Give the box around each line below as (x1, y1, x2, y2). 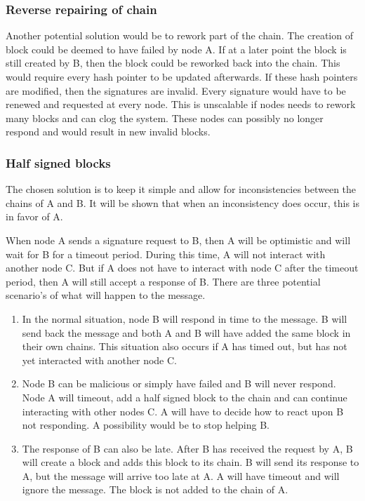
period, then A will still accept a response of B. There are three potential (6, 274, 321, 288)
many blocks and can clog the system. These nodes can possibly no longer (6, 110, 324, 125)
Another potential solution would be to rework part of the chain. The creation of (6, 28, 353, 43)
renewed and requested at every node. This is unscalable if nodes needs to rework (6, 97, 356, 112)
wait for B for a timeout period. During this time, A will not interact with (6, 246, 326, 261)
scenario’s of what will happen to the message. (6, 288, 206, 302)
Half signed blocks (6, 154, 111, 171)
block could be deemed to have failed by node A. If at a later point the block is (6, 41, 347, 56)
